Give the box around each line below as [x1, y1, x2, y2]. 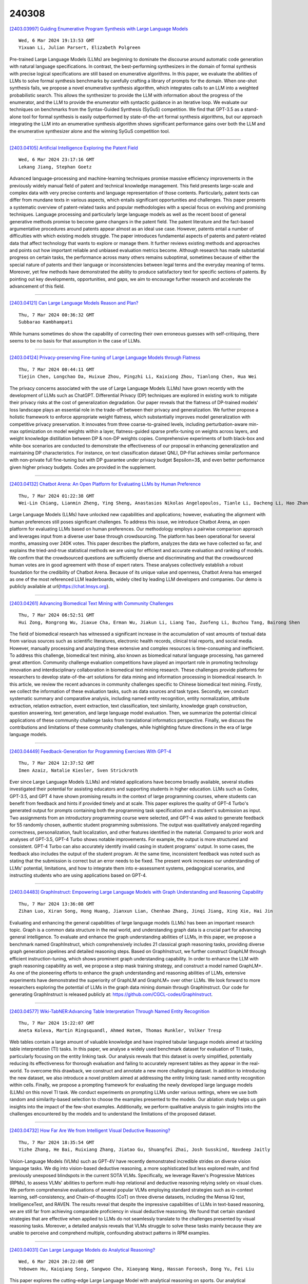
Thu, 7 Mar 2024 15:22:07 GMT [18, 1020, 95, 1026]
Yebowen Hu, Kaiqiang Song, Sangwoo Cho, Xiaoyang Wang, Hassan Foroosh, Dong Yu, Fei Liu [18, 1266, 254, 1272]
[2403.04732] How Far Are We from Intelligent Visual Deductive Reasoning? [9, 1127, 170, 1134]
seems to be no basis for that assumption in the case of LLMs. [9, 338, 141, 344]
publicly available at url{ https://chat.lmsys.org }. [9, 583, 110, 590]
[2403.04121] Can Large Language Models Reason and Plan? [9, 300, 139, 306]
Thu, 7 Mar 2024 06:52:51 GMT [18, 612, 95, 618]
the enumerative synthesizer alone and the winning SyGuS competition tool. [9, 128, 170, 134]
